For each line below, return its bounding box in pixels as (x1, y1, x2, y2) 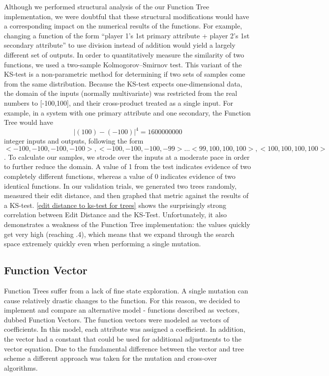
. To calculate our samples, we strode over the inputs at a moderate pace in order (4, 151, 250, 162)
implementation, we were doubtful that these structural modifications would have (4, 11, 249, 21)
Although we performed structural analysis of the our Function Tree (4, 1, 209, 11)
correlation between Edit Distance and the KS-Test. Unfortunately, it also (4, 209, 227, 220)
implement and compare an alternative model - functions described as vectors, (4, 305, 239, 315)
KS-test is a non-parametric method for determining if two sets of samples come (4, 69, 245, 79)
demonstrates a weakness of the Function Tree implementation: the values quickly (4, 219, 250, 229)
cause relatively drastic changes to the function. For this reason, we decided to (4, 295, 240, 305)
